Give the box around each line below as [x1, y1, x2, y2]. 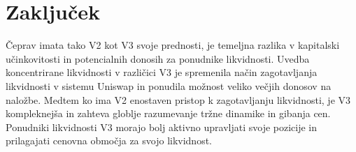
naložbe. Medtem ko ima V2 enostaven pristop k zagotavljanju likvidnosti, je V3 [6, 92, 351, 107]
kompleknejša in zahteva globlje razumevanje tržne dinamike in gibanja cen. [6, 106, 331, 121]
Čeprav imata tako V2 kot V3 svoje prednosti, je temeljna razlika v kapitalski [6, 38, 340, 52]
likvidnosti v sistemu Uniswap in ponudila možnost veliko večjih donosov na [6, 78, 332, 93]
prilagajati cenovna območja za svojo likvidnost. [6, 133, 213, 148]
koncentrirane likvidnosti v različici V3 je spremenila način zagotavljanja [6, 65, 318, 79]
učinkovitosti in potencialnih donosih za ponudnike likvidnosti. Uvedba [6, 51, 310, 66]
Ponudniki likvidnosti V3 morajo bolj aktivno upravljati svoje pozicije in [6, 119, 318, 134]
